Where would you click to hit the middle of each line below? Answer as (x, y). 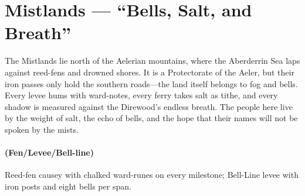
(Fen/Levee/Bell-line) (49, 152)
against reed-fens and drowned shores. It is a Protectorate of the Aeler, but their (150, 72)
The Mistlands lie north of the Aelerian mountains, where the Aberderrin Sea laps (152, 61)
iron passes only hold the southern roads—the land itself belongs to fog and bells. (151, 83)
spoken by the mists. (42, 129)
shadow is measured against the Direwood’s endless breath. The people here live (149, 106)
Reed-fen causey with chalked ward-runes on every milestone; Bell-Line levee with (152, 175)
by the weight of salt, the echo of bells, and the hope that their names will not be (151, 118)
